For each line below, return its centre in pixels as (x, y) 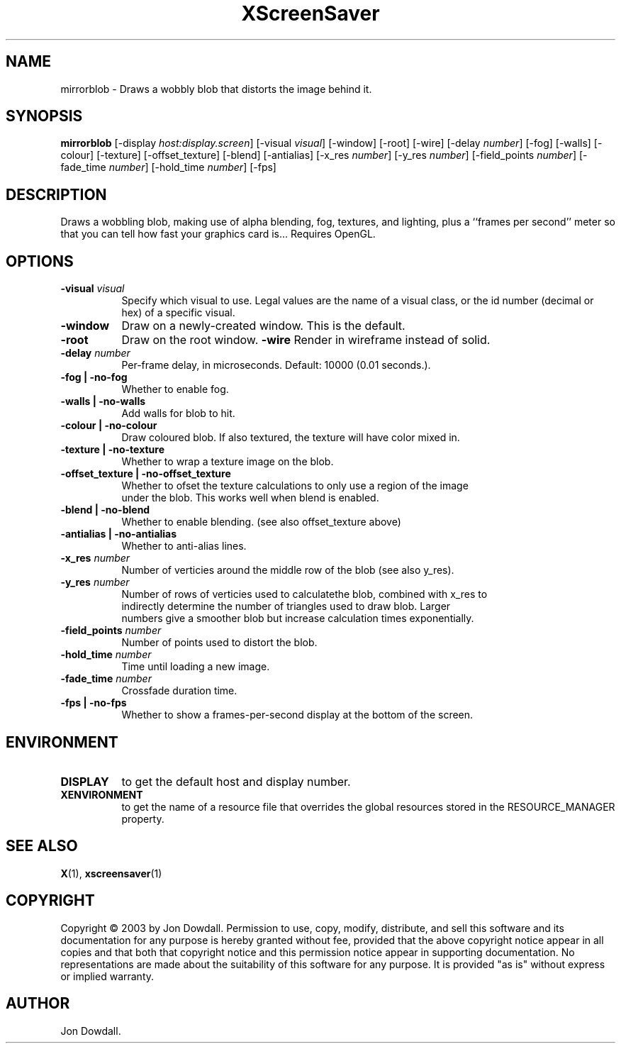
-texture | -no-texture (112, 450)
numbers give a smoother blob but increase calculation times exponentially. (298, 618)
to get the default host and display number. (236, 781)
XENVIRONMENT (102, 794)
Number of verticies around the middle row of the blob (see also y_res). (288, 570)
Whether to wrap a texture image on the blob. (228, 462)
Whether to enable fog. (175, 389)
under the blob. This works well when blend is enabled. (250, 498)
